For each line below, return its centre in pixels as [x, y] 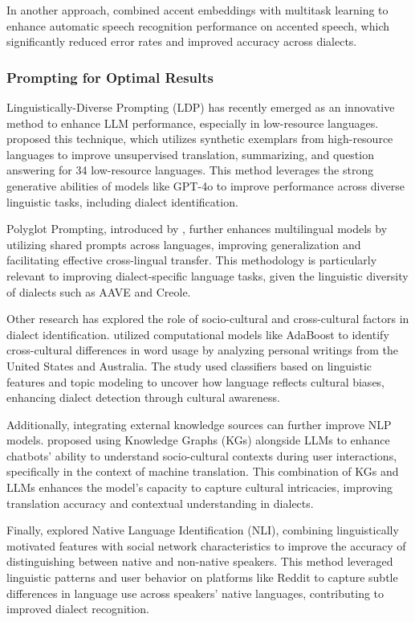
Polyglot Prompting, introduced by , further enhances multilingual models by [197, 229]
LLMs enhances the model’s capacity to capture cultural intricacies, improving [200, 487]
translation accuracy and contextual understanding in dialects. [160, 503]
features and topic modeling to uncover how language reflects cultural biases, [196, 381]
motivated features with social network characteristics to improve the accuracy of [206, 545]
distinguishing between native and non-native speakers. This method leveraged [200, 561]
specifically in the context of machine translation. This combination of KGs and [203, 471]
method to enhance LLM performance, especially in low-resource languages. [193, 123]
